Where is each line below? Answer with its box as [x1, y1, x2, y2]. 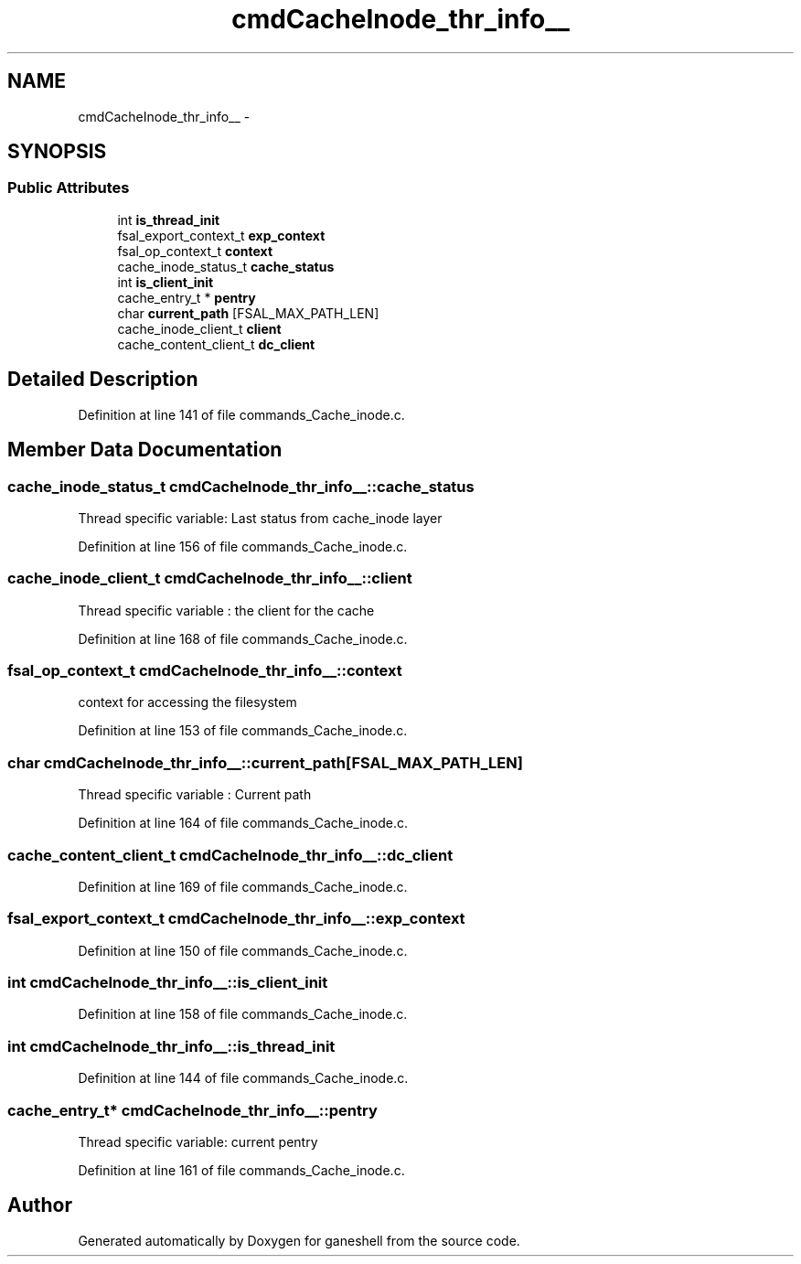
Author [7, 1194, 72, 1217]
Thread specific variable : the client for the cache [78, 602, 375, 618]
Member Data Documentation [7, 438, 283, 462]
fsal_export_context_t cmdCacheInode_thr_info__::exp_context [7, 909, 465, 928]
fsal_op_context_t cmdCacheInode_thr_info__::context [7, 661, 402, 680]
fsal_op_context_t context [117, 242, 273, 259]
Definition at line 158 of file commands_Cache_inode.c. [78, 1006, 408, 1023]
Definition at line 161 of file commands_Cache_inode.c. [78, 1162, 405, 1178]
